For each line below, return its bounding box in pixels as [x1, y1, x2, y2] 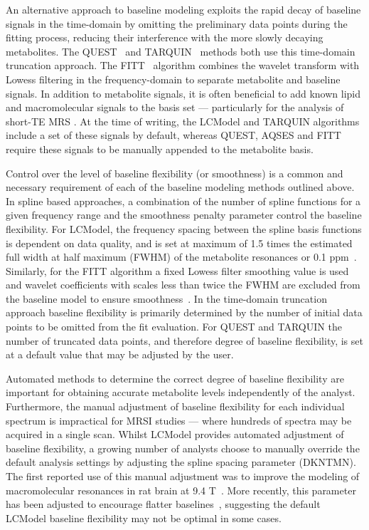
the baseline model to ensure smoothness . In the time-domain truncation [6, 291, 327, 306]
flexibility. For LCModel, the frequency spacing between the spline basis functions [6, 221, 362, 236]
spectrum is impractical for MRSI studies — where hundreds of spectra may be [6, 412, 352, 427]
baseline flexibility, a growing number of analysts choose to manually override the [6, 440, 360, 455]
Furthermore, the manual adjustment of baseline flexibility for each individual [6, 399, 345, 414]
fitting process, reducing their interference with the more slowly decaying [6, 30, 323, 45]
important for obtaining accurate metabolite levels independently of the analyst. [6, 385, 355, 400]
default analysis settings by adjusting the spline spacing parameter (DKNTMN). [6, 454, 356, 469]
